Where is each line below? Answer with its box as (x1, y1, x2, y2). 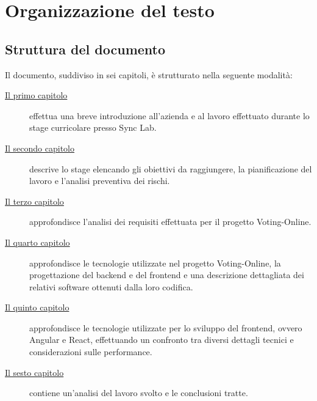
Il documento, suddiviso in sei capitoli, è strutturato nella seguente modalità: (5, 68, 293, 81)
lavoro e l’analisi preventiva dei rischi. (29, 174, 170, 187)
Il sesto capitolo (5, 366, 64, 378)
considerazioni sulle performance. (29, 345, 152, 358)
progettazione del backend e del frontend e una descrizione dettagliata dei (29, 268, 304, 281)
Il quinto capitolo (5, 301, 69, 314)
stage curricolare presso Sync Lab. (29, 121, 157, 134)
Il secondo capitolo (5, 141, 75, 154)
